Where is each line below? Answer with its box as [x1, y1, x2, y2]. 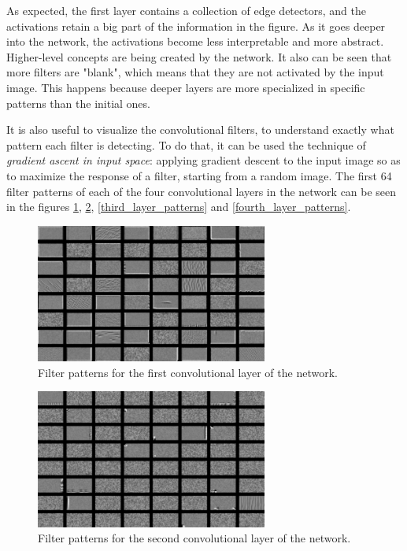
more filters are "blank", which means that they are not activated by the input [6, 64, 384, 80]
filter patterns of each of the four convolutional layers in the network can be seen [6, 183, 397, 199]
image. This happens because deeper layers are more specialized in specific [6, 79, 365, 95]
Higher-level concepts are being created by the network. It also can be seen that [6, 48, 392, 65]
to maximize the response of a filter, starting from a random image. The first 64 [6, 167, 392, 183]
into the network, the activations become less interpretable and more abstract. [6, 33, 384, 50]
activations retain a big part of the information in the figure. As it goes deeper [6, 17, 386, 34]
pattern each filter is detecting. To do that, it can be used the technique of [6, 136, 366, 153]
